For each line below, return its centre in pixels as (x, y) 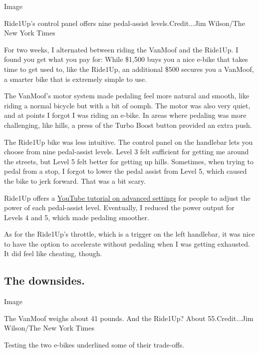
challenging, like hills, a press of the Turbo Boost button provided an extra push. (128, 125)
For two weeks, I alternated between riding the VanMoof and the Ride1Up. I (121, 49)
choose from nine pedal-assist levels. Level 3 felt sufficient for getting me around (127, 152)
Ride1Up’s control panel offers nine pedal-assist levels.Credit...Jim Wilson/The (125, 23)
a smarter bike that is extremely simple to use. (75, 79)
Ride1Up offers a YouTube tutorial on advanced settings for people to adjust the (127, 197)
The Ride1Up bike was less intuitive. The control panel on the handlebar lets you (129, 142)
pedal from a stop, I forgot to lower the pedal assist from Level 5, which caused (126, 171)
